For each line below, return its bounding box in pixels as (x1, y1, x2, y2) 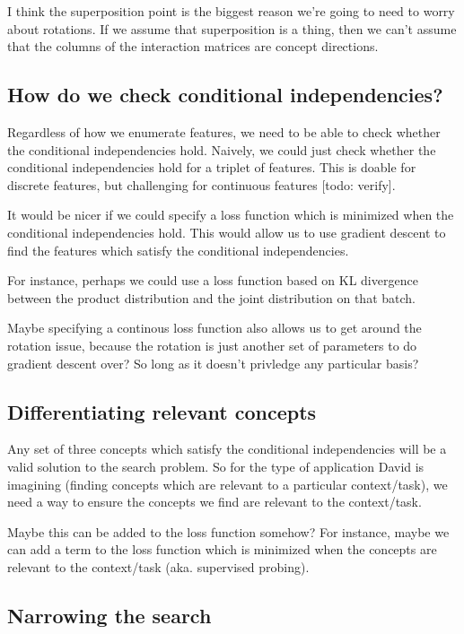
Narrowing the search (7, 601, 212, 629)
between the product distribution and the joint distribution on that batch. (7, 288, 416, 307)
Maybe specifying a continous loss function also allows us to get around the (7, 318, 422, 337)
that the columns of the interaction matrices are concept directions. (7, 37, 379, 56)
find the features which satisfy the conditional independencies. (7, 240, 349, 259)
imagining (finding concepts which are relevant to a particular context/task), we (7, 474, 448, 493)
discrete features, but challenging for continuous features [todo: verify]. (7, 175, 396, 194)
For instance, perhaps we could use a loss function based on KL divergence (7, 271, 418, 290)
